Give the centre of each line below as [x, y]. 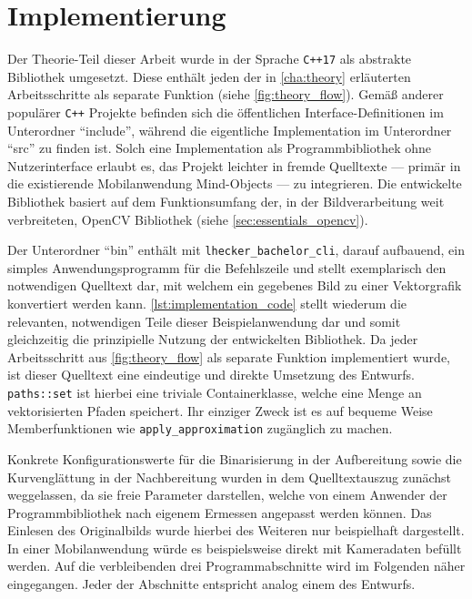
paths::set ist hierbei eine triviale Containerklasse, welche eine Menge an [215, 392]
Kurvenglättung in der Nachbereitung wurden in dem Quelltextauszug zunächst [230, 477]
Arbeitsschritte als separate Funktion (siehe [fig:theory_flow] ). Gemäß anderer [226, 94]
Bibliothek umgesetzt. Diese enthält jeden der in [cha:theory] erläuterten [209, 76]
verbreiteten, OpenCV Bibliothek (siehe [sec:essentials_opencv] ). [188, 219]
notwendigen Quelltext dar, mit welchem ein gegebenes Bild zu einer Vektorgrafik [235, 285]
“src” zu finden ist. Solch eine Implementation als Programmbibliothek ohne [220, 148]
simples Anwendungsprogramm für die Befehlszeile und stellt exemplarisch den [227, 267]
